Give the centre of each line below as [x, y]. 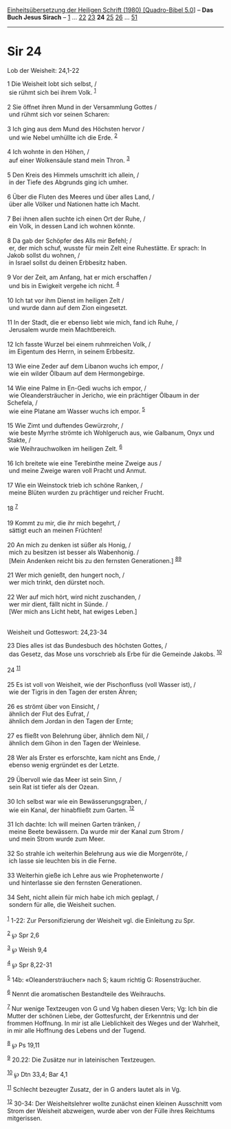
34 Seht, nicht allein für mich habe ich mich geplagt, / [83, 897]
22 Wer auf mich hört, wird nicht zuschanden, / [74, 597]
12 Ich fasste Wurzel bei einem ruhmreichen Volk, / [79, 344]
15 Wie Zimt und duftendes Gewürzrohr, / [65, 426]
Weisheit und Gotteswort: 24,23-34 [57, 633]
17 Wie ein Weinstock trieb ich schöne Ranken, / [75, 485]
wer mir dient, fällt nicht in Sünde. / [58, 604]
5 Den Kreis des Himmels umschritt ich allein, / [73, 175]
